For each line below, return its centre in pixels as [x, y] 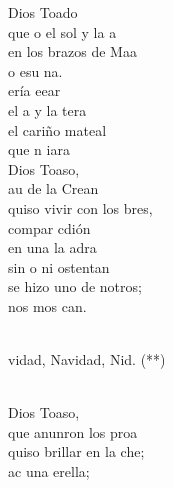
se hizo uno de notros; [75, 286]
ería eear [34, 90]
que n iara [39, 149]
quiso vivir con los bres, [80, 207]
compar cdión [49, 227]
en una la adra [52, 247]
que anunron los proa [73, 431]
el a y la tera [47, 109]
